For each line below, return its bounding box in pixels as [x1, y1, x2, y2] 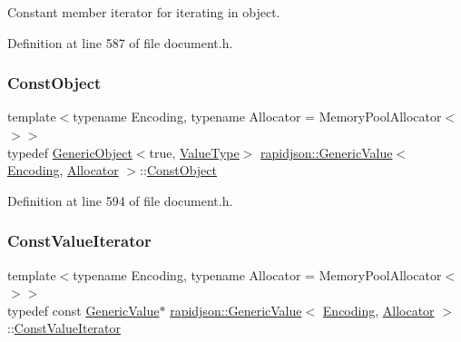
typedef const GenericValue [7, 300, 160, 319]
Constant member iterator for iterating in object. [7, 3, 280, 21]
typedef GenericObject [7, 142, 132, 161]
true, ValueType [149, 142, 240, 161]
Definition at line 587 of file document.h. [7, 33, 233, 52]
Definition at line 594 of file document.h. [7, 191, 233, 210]
